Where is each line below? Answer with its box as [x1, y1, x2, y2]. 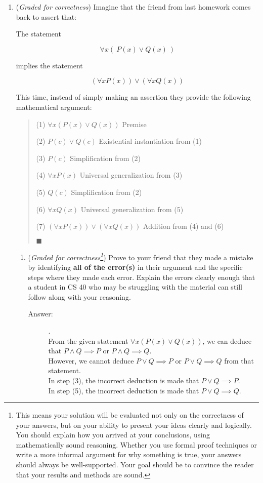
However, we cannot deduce [48, 355, 134, 366]
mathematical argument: [16, 101, 92, 112]
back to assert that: [16, 11, 76, 22]
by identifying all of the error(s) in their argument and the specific [28, 261, 243, 272]
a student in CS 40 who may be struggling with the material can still [28, 281, 243, 292]
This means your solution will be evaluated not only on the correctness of [16, 410, 244, 420]
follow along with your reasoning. [28, 291, 131, 302]
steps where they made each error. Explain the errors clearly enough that [28, 271, 255, 282]
